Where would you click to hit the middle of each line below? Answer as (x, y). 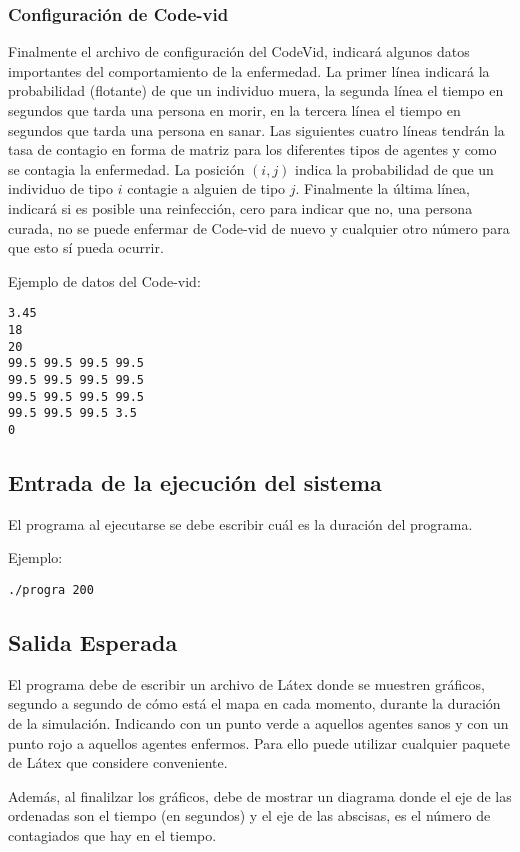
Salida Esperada (93, 642)
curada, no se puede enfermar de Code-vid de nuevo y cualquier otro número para (259, 227)
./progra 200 (51, 589)
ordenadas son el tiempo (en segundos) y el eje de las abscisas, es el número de (249, 815)
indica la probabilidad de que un (394, 168)
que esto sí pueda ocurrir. (86, 247)
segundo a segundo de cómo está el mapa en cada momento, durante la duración (254, 703)
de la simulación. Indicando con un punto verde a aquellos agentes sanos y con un (258, 723)
